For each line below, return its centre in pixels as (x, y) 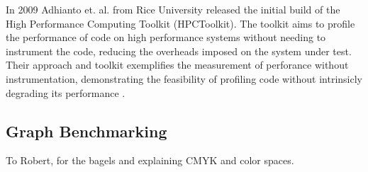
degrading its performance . (66, 92)
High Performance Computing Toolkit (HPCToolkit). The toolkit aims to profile (180, 23)
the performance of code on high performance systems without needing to (166, 37)
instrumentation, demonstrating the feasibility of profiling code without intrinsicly (184, 78)
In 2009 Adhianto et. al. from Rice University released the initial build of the (173, 9)
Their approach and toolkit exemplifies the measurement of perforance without (177, 65)
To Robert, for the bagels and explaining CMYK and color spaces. (150, 160)
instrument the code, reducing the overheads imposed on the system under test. (179, 51)
